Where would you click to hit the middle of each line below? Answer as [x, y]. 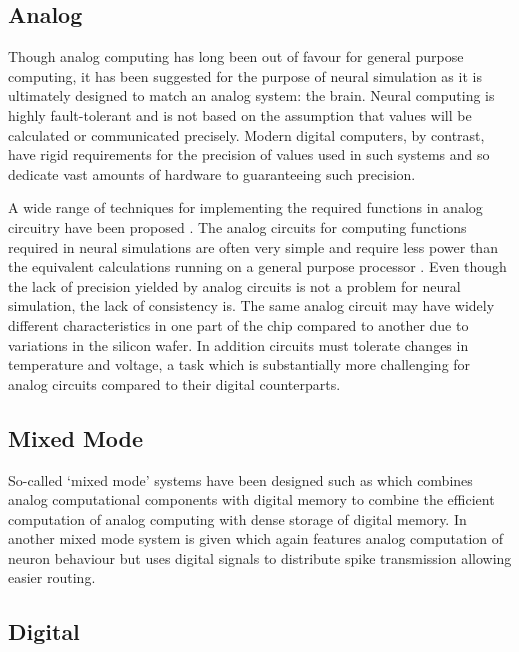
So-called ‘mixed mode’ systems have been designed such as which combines [240, 479]
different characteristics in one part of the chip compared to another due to [238, 324]
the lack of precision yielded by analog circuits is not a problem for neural [234, 285]
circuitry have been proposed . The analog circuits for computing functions [237, 226]
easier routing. [52, 577]
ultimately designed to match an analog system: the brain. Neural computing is [251, 95]
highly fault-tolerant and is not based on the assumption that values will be [240, 114]
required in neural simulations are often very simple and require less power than [253, 246]
